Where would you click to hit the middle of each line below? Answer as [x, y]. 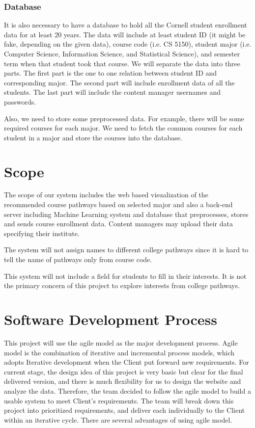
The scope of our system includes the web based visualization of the [106, 195]
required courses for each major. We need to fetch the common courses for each [123, 128]
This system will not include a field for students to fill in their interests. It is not [125, 276]
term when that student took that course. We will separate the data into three [122, 63]
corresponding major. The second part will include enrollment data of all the [119, 82]
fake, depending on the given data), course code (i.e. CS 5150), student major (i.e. [128, 44]
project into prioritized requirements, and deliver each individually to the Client [124, 410]
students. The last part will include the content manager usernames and [113, 92]
